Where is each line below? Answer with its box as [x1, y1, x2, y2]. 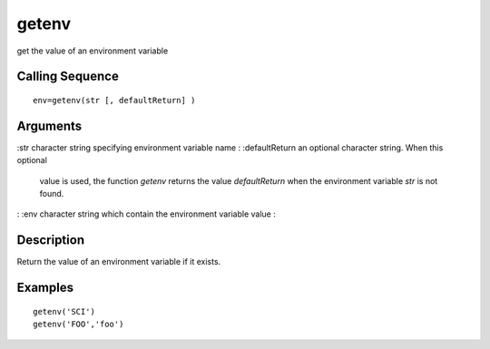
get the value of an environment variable [16, 45, 169, 56]
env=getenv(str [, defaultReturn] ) [33, 95, 196, 105]
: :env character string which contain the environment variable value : [16, 208, 277, 219]
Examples [16, 280, 74, 296]
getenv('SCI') [33, 306, 95, 316]
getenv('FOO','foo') [33, 319, 124, 330]
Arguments [16, 118, 83, 133]
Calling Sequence [16, 69, 120, 84]
